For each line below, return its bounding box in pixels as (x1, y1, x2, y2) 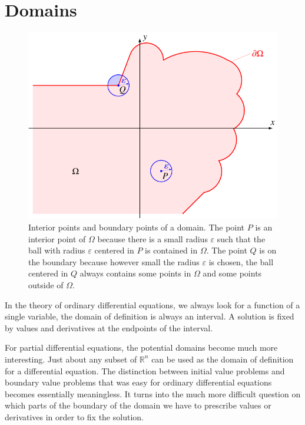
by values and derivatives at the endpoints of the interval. (5, 321, 213, 334)
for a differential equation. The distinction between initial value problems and (5, 364, 285, 377)
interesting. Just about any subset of (5, 352, 137, 365)
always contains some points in (79, 267, 191, 279)
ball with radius (28, 244, 85, 256)
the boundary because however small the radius (28, 255, 200, 268)
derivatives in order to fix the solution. (5, 410, 144, 423)
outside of (28, 278, 64, 291)
